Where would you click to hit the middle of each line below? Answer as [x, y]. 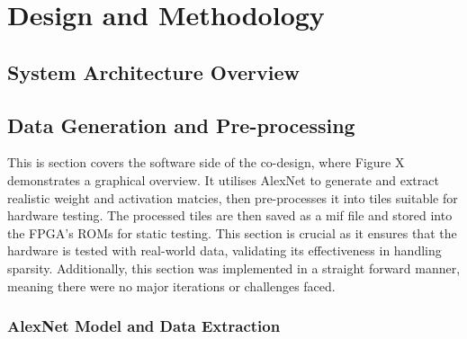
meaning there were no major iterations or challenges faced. [171, 285]
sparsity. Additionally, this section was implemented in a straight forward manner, [234, 268]
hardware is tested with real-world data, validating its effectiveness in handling [225, 250]
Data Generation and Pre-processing [181, 125]
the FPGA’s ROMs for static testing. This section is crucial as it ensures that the [232, 232]
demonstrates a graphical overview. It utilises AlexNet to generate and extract [223, 179]
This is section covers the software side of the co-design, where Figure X [206, 162]
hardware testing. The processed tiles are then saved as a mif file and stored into [230, 215]
